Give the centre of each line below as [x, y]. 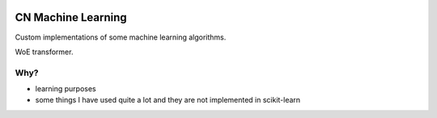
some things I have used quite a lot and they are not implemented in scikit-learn [168, 100]
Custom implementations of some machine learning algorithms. [121, 37]
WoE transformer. [44, 52]
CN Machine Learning [71, 17]
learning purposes [66, 89]
